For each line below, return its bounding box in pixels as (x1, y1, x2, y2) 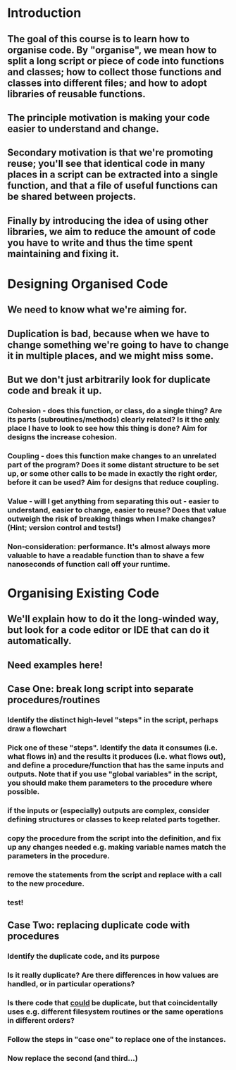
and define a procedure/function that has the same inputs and (7, 760, 224, 770)
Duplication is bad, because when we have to (7, 327, 210, 339)
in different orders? (7, 1015, 75, 1025)
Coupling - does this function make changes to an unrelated (7, 451, 217, 460)
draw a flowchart (7, 724, 67, 734)
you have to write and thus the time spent (7, 237, 193, 248)
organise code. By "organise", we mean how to (7, 44, 217, 56)
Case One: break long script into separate (7, 683, 194, 695)
